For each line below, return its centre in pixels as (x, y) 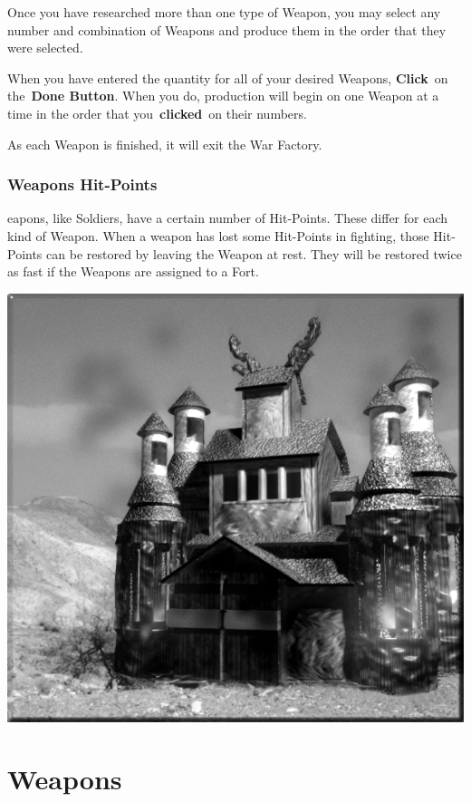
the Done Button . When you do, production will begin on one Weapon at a (223, 96)
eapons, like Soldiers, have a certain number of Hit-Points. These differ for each (228, 218)
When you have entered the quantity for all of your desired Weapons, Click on (228, 77)
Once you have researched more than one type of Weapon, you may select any (224, 12)
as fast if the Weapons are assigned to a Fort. (133, 271)
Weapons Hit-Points (82, 184)
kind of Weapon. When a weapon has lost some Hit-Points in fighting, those (218, 235)
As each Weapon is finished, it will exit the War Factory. (165, 144)
